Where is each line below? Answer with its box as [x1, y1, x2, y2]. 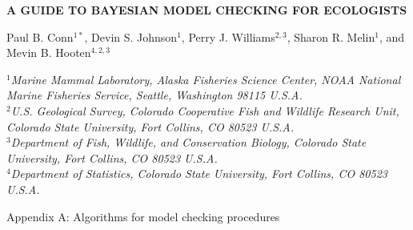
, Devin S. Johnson [84, 28, 178, 45]
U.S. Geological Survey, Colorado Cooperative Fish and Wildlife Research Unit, [10, 102, 399, 119]
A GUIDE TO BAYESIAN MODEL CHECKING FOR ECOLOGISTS [6, 2, 407, 18]
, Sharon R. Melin [287, 28, 375, 45]
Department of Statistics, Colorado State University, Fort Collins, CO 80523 [10, 165, 387, 182]
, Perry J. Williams [181, 28, 275, 45]
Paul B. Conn [6, 28, 74, 45]
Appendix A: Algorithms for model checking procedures [6, 208, 280, 224]
